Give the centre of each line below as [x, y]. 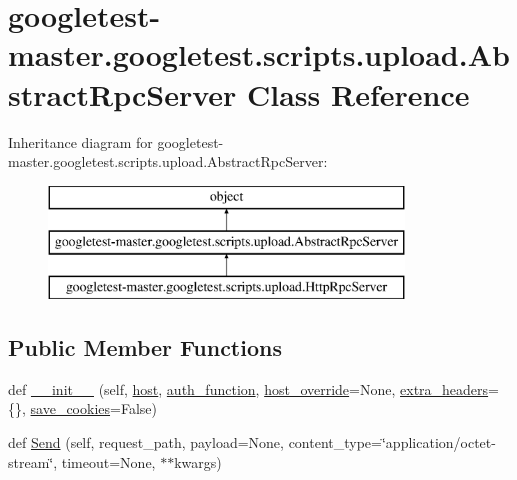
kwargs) [198, 461]
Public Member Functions [145, 347]
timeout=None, [108, 461]
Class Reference [358, 93]
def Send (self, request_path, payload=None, [146, 442]
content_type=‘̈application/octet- [392, 442]
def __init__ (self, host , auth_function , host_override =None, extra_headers [248, 388]
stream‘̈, [33, 461]
